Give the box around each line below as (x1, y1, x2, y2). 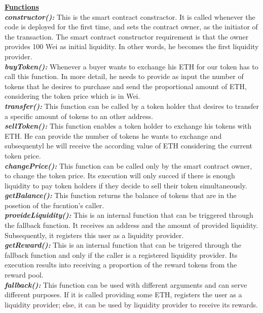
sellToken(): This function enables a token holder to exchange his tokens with (5, 121, 252, 131)
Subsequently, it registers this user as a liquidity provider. (5, 229, 184, 240)
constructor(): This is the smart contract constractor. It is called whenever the (5, 11, 255, 22)
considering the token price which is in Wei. (5, 91, 140, 101)
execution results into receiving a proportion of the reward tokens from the (5, 259, 237, 270)
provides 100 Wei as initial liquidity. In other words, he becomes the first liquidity (5, 41, 259, 52)
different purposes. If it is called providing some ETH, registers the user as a (5, 289, 242, 300)
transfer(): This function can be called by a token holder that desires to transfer (5, 100, 259, 111)
